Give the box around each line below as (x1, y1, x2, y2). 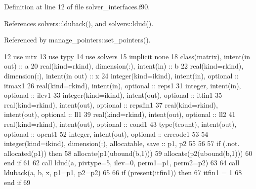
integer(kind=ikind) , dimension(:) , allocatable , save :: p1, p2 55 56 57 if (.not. (4, 138, 240, 149)
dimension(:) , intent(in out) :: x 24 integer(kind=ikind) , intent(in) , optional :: (4, 70, 239, 80)
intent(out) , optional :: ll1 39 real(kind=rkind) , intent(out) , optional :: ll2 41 (4, 109, 236, 119)
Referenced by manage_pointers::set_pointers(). (4, 35, 151, 45)
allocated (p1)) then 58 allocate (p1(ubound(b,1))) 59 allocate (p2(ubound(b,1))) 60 (4, 148, 253, 158)
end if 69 (4, 177, 31, 187)
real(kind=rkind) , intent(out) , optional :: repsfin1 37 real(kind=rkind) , (4, 99, 218, 110)
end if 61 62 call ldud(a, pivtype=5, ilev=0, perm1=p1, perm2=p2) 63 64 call (4, 157, 240, 168)
